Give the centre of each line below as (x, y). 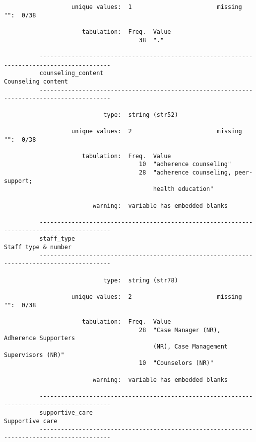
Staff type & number (38, 247)
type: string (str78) (141, 280)
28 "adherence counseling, (185, 173)
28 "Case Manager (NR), (180, 330)
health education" (183, 189)
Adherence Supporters (40, 338)
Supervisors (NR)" (34, 355)
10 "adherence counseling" (185, 164)
